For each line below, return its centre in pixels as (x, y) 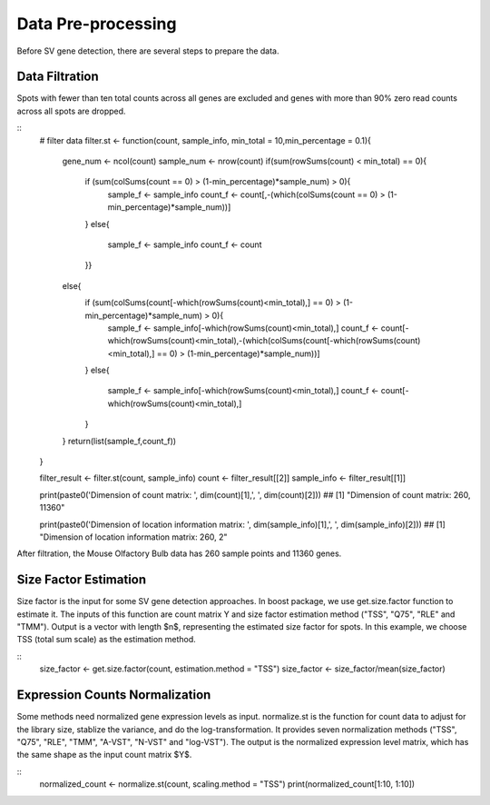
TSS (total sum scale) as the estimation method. (107, 640)
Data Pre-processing (97, 24)
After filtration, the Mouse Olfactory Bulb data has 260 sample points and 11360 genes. (179, 553)
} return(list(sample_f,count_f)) (119, 441)
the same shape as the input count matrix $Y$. (104, 755)
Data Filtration (58, 77)
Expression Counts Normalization (114, 695)
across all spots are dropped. (71, 111)
